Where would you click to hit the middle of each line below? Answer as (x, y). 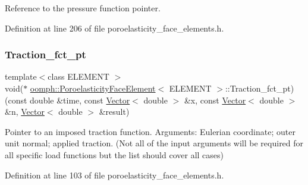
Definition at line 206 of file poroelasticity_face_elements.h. (114, 28)
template (21, 76)
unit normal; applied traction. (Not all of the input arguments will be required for (154, 143)
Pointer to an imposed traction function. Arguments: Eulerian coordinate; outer (150, 131)
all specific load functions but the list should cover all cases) (114, 154)
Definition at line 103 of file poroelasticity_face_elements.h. (114, 175)
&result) (114, 112)
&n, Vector (25, 112)
